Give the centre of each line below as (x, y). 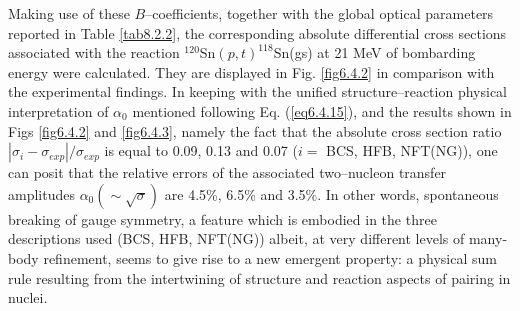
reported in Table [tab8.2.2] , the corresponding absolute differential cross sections (257, 32)
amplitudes (41, 193)
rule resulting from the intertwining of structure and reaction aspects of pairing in (259, 277)
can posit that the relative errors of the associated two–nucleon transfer (227, 172)
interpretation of (58, 110)
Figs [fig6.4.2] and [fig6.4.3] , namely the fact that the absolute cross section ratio (255, 130)
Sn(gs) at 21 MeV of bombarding (374, 52)
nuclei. (28, 297)
